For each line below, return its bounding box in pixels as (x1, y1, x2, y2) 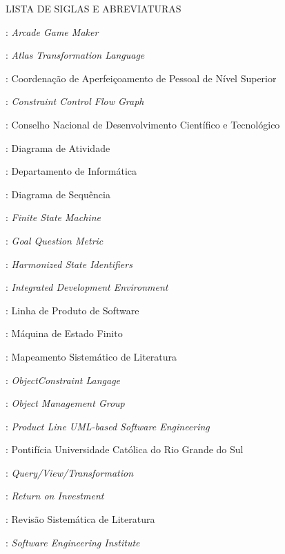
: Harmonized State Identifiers (6, 256, 132, 271)
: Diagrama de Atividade (6, 140, 110, 155)
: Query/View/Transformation (6, 465, 134, 479)
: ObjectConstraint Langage (6, 372, 121, 387)
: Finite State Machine (6, 210, 101, 225)
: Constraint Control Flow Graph (6, 94, 144, 108)
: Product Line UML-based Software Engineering (6, 419, 210, 433)
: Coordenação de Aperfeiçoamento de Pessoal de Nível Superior (6, 70, 277, 85)
